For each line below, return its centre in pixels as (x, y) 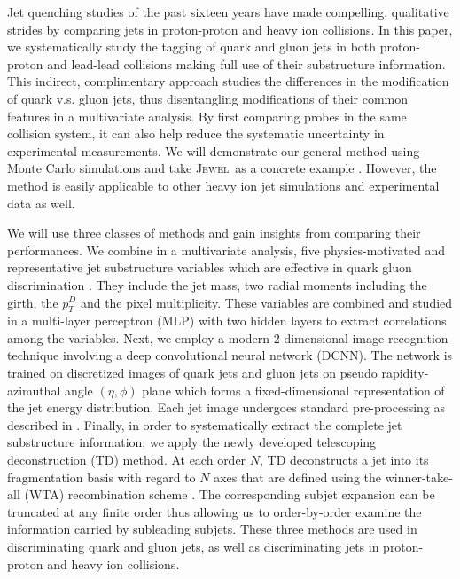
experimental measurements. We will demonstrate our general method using (214, 150)
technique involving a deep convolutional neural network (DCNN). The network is (230, 355)
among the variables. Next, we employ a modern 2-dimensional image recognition (228, 337)
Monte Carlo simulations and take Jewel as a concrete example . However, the (222, 168)
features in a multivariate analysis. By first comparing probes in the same (207, 116)
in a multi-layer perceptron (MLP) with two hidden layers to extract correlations (227, 321)
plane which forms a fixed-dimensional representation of (293, 390)
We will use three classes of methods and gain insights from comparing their (214, 233)
